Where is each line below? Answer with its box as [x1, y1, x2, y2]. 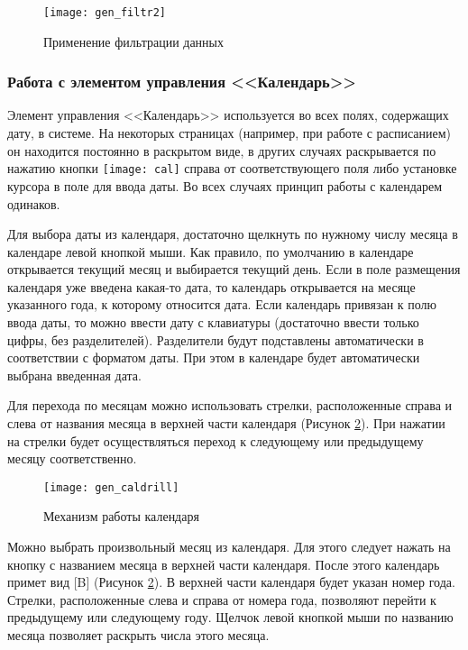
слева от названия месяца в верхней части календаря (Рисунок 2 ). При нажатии [7, 414, 445, 433]
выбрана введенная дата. [7, 365, 142, 384]
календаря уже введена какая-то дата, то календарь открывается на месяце [7, 277, 416, 296]
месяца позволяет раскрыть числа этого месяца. [7, 626, 270, 645]
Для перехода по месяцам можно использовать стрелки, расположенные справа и [7, 396, 453, 415]
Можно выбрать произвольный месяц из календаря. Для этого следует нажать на [7, 537, 451, 556]
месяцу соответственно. [7, 449, 137, 468]
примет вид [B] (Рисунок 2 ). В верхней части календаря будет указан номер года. [7, 572, 455, 591]
